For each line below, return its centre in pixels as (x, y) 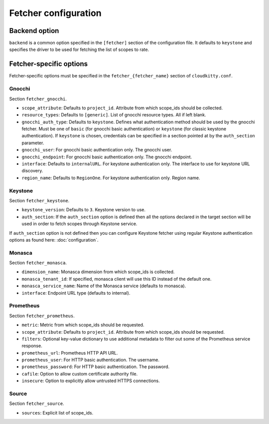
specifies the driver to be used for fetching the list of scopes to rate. (79, 49)
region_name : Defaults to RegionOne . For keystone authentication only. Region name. (111, 178)
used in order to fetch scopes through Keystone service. (79, 224)
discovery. (32, 171)
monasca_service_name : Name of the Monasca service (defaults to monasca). (104, 286)
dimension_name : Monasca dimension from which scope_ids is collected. (98, 272)
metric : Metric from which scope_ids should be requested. (83, 325)
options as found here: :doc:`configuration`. (54, 240)
